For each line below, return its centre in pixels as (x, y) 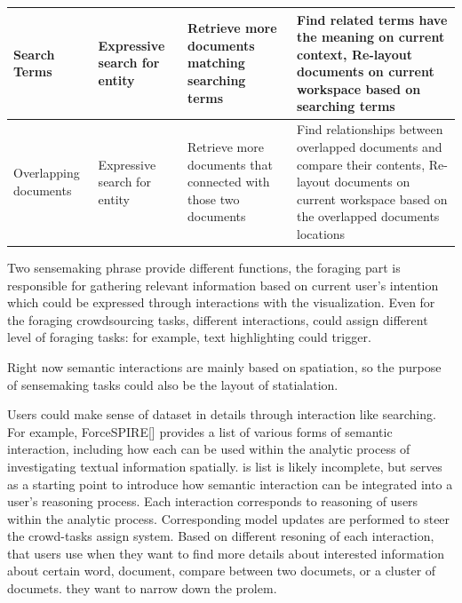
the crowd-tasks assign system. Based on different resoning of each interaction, (221, 536)
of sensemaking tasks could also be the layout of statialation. (173, 384)
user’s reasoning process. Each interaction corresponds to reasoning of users (213, 501)
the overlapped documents (368, 216)
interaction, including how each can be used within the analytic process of (209, 449)
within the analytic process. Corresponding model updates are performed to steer (229, 518)
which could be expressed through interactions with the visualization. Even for (221, 302)
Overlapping (47, 173)
